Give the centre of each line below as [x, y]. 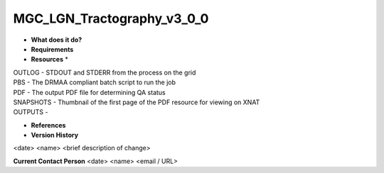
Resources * [50, 60]
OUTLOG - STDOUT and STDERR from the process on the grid [105, 72]
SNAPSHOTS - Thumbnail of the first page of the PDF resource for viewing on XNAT [137, 102]
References [48, 125]
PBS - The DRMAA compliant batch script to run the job [95, 82]
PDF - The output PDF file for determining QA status [90, 92]
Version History [54, 135]
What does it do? [57, 40]
